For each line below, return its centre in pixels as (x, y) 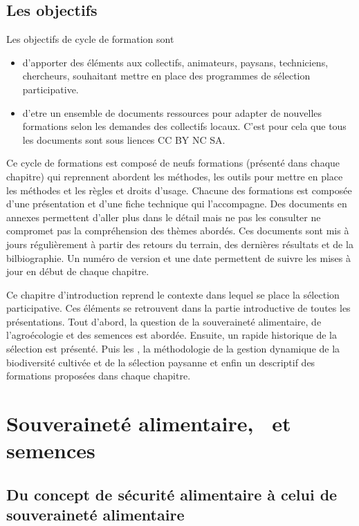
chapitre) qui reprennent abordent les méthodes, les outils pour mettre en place (175, 176)
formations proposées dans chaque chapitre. (99, 376)
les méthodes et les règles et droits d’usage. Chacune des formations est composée (179, 190)
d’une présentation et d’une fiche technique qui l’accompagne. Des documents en (177, 204)
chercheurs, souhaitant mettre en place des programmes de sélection (166, 76)
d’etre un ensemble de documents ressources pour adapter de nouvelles (172, 112)
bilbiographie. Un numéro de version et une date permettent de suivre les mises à (178, 257)
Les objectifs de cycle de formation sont (90, 39)
